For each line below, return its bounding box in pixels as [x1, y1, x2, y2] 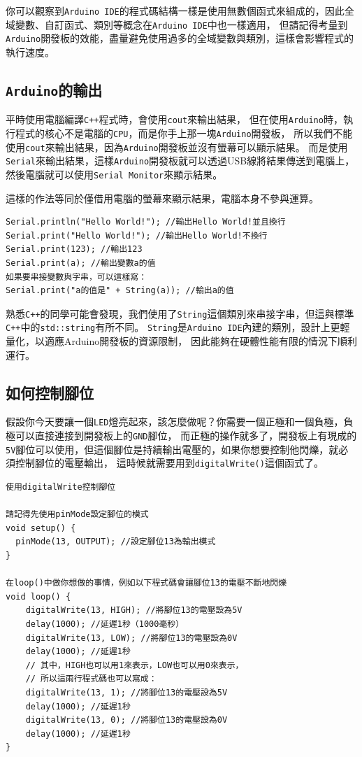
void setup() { [6, 523, 76, 533]
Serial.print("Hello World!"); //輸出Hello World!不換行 [6, 230, 268, 241]
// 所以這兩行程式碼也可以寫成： [25, 674, 157, 684]
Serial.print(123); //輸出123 [6, 244, 143, 255]
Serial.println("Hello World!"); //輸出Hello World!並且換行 [6, 217, 286, 227]
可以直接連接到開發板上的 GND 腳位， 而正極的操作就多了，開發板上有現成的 [15, 428, 357, 443]
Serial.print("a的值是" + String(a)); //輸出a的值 [6, 285, 234, 296]
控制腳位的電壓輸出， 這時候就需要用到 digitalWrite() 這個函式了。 [15, 455, 324, 470]
